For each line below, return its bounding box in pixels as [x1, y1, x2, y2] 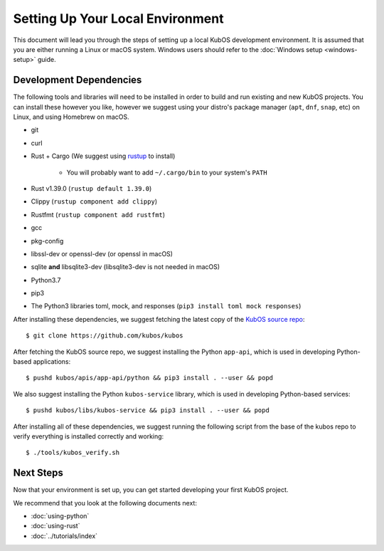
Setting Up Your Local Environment [13, 11, 224, 26]
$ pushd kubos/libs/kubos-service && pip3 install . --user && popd [26, 406, 270, 414]
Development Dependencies [13, 74, 142, 86]
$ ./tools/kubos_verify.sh [26, 448, 120, 457]
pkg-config [31, 236, 64, 245]
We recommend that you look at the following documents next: [13, 498, 197, 507]
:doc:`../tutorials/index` [31, 531, 98, 540]
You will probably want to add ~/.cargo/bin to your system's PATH [66, 168, 267, 177]
